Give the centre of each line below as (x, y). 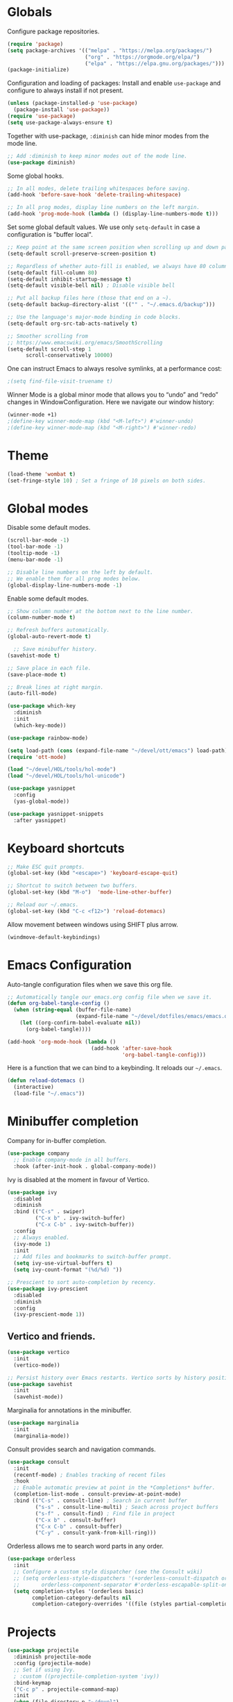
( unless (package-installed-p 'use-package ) (72, 103)
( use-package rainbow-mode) (48, 738)
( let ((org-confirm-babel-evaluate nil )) (80, 1023)
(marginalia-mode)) (42, 1436)
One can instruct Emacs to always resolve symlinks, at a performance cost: (114, 369)
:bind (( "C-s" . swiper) (49, 1212)
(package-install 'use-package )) (62, 110)
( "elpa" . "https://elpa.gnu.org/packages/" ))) (155, 63)
